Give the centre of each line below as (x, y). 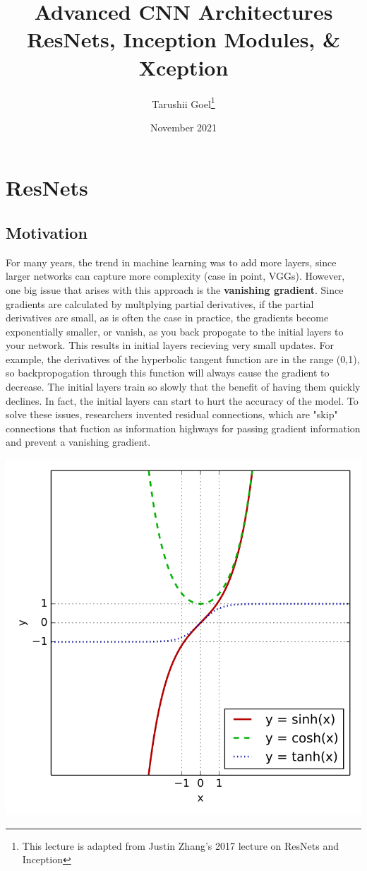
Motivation (47, 232)
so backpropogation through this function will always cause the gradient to (168, 373)
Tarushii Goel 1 (183, 102)
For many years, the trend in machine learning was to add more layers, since (171, 262)
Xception (183, 67)
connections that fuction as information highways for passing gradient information (183, 428)
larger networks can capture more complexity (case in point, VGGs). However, (175, 276)
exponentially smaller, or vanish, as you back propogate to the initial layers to (175, 331)
